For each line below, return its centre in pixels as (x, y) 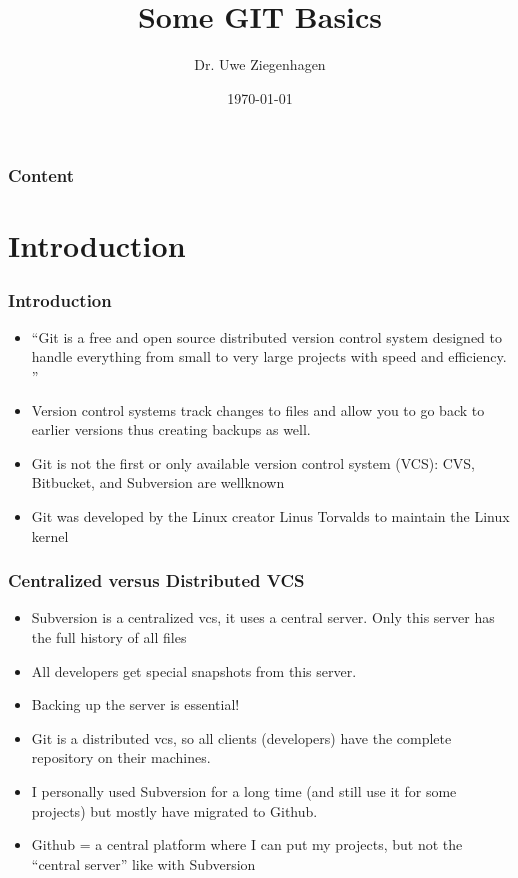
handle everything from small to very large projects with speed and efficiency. (269, 356)
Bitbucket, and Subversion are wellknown (158, 482)
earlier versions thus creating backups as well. (171, 429)
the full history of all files (109, 636)
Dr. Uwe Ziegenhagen (260, 64)
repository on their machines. (121, 757)
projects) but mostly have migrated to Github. (174, 810)
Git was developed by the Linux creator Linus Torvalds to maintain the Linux (270, 515)
